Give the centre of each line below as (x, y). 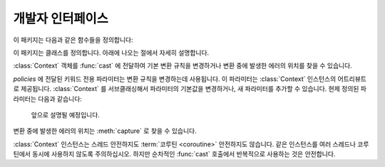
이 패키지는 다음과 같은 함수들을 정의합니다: (73, 40)
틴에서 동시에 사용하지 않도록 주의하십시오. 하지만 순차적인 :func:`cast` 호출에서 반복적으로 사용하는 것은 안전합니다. (174, 154)
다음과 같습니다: (60, 99)
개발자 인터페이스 (61, 18)
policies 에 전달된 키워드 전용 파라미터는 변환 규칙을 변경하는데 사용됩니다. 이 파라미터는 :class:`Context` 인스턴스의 (175, 79)
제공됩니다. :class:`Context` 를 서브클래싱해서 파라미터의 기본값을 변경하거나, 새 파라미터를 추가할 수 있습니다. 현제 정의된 (190, 89)
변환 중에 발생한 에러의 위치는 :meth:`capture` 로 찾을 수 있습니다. (105, 131)
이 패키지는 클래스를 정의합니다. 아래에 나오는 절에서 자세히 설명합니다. (111, 53)
